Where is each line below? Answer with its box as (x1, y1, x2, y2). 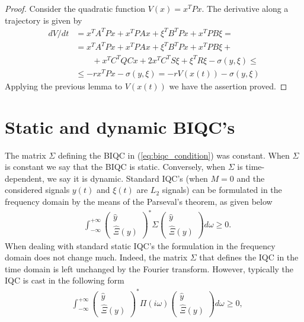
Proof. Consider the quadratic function (5, 2, 145, 14)
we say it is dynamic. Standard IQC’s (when (47, 172, 208, 184)
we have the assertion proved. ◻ (169, 79, 287, 92)
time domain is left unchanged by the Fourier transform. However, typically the (5, 262, 294, 275)
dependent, (5, 172, 44, 184)
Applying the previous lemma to (5, 79, 123, 92)
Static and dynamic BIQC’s (5, 114, 235, 139)
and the (236, 172, 265, 184)
